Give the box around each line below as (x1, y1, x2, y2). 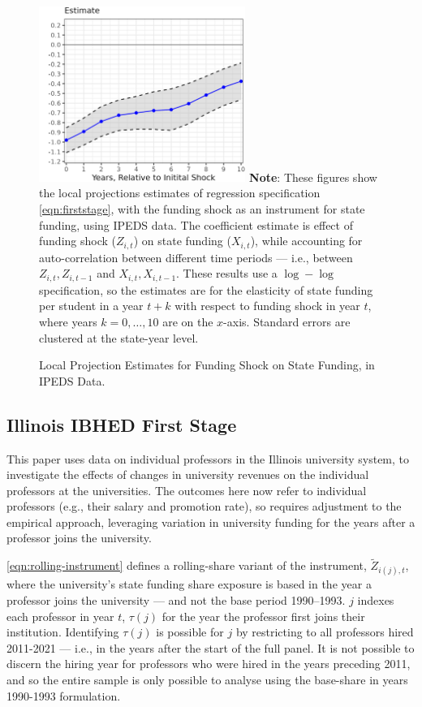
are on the (162, 313, 213, 330)
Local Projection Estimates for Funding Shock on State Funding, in (39, 356, 375, 373)
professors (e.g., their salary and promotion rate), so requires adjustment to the (6, 498, 402, 515)
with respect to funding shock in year (174, 297, 360, 314)
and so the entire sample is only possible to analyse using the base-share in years (6, 671, 408, 688)
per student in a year (39, 297, 144, 314)
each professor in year (6, 607, 114, 624)
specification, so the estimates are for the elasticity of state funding (39, 281, 373, 298)
